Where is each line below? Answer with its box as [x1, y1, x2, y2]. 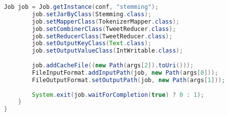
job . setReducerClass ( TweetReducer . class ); [32, 32, 173, 40]
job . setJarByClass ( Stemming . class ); [32, 10, 152, 18]
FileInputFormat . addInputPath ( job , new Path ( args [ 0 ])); [32, 69, 218, 76]
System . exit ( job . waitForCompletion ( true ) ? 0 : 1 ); [32, 91, 204, 98]
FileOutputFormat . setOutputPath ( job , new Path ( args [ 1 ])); [32, 76, 226, 84]
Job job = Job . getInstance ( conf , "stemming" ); [4, 3, 159, 10]
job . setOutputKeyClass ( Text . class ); [32, 40, 152, 47]
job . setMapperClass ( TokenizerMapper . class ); [32, 18, 180, 25]
